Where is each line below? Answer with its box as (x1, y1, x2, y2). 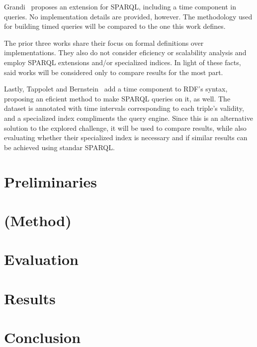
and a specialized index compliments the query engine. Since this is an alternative (4, 112, 253, 123)
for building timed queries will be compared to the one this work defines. (4, 21, 226, 31)
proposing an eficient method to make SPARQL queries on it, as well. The (4, 93, 231, 103)
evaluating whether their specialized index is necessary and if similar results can (4, 132, 248, 143)
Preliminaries (4, 171, 97, 191)
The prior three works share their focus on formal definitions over (4, 37, 204, 48)
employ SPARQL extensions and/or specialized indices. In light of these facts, (4, 57, 241, 67)
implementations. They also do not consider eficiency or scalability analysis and (4, 47, 247, 58)
